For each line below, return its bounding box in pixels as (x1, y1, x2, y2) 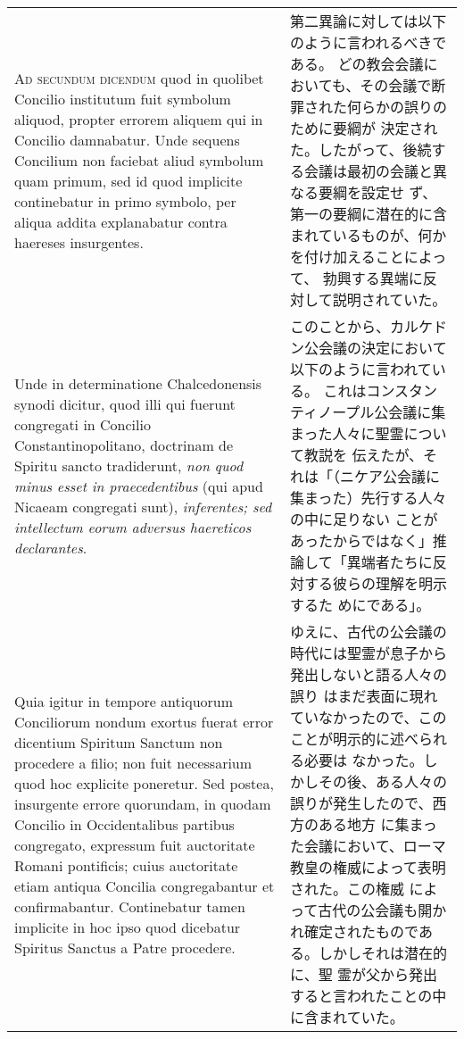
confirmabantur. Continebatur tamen (14, 895, 245, 917)
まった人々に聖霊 (290, 423, 404, 444)
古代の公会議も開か (318, 900, 447, 920)
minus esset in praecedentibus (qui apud (14, 475, 263, 496)
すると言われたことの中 (290, 985, 447, 1006)
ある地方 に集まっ (319, 814, 437, 835)
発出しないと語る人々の (290, 664, 448, 685)
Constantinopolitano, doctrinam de (14, 434, 234, 455)
